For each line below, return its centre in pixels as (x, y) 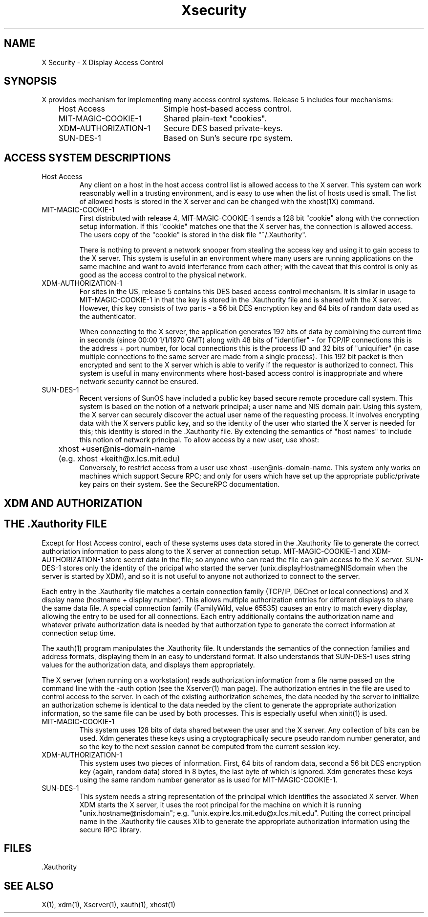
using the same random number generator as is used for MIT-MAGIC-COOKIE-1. (208, 779)
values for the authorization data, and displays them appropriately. (148, 665)
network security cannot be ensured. (139, 382)
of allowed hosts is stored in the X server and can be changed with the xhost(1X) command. (227, 202)
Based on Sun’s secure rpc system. (228, 138)
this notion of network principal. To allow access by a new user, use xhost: (199, 440)
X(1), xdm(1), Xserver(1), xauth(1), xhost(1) (109, 905)
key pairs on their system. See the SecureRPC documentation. (180, 484)
